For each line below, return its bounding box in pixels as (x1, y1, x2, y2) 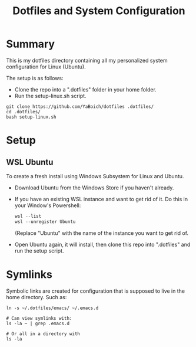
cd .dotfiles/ (6, 109, 41, 114)
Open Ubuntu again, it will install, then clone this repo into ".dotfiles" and (14, 241, 191, 248)
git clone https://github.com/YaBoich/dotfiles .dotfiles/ (6, 103, 154, 110)
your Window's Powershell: (14, 202, 81, 209)
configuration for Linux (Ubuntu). (6, 63, 87, 70)
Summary (6, 37, 55, 51)
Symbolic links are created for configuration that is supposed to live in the (6, 287, 185, 294)
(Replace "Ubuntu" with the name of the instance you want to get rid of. (14, 229, 189, 237)
